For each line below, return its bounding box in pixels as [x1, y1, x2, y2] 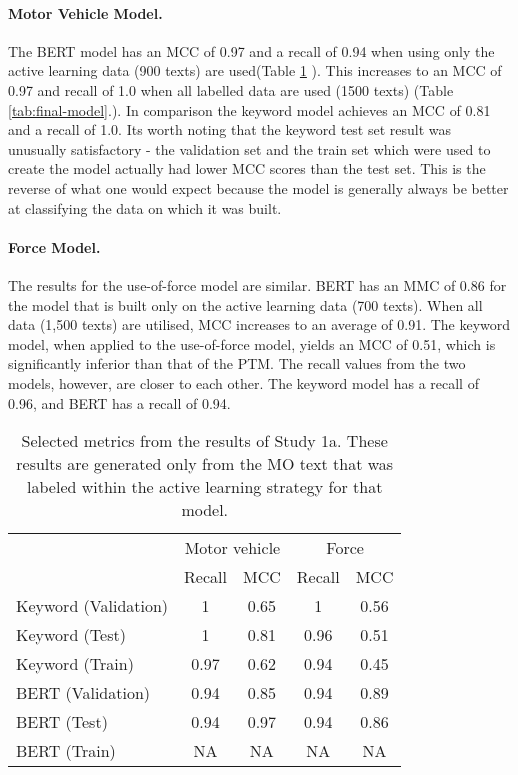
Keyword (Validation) [16, 594, 169, 618]
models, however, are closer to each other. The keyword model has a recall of [8, 372, 479, 393]
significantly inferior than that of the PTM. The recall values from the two [8, 353, 466, 374]
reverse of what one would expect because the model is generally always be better [8, 177, 509, 198]
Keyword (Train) [16, 652, 134, 676]
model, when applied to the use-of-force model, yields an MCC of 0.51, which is [8, 333, 496, 354]
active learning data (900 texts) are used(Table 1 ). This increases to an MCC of [8, 60, 502, 81]
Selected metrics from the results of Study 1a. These [21, 429, 388, 453]
